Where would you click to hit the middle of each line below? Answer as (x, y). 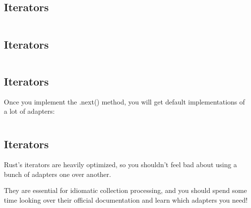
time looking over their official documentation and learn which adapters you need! (126, 199)
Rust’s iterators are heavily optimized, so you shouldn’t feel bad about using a (120, 164)
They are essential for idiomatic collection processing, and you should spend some (125, 190)
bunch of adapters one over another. (58, 174)
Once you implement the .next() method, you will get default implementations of (125, 101)
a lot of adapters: (29, 111)
